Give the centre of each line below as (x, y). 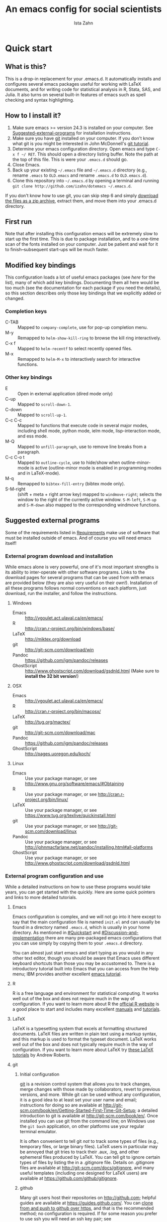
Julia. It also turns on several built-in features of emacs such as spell (75, 94)
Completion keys (26, 311)
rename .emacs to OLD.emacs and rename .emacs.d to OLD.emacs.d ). (80, 175)
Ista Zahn (83, 23)
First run (19, 222)
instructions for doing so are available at (61, 1105)
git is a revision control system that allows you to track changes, (85, 1084)
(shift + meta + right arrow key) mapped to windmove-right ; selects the (90, 494)
